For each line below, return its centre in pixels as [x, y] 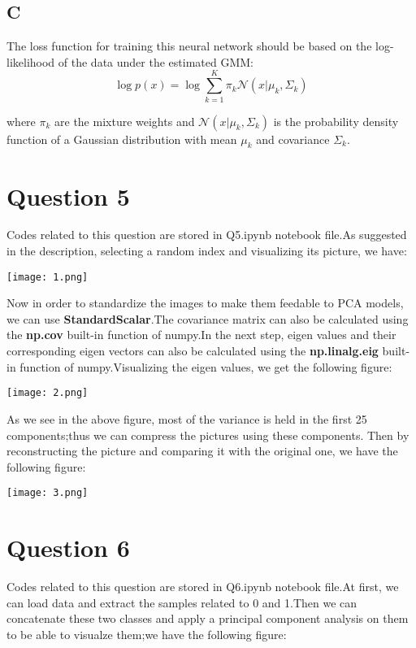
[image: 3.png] [48, 493]
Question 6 [68, 548]
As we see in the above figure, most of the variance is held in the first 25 [187, 418]
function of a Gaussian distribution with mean [122, 139]
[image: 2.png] [48, 393]
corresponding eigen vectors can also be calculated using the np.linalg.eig [193, 351]
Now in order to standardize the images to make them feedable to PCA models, [205, 303]
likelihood [31, 61]
